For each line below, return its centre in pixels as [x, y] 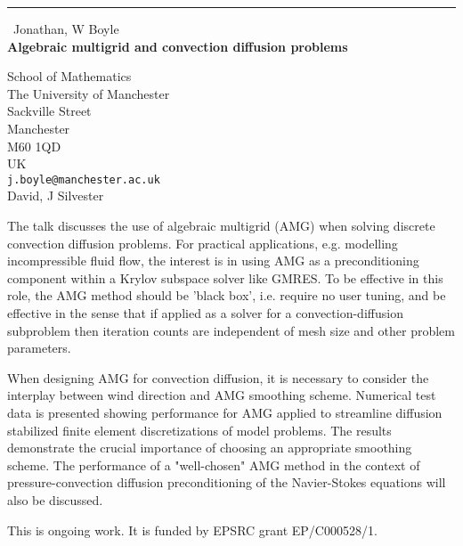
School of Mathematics [69, 76]
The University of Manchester [89, 93]
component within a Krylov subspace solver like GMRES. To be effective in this [225, 277]
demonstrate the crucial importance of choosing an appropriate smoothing [210, 448]
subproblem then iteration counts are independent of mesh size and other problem [231, 330]
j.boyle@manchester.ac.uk [84, 179]
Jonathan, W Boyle [66, 29]
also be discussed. [55, 499]
